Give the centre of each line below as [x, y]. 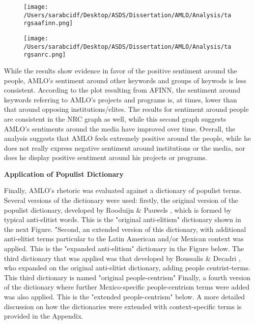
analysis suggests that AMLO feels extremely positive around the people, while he [127, 138]
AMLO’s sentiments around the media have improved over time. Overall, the [120, 128]
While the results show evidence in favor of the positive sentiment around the [121, 70]
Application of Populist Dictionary [64, 174]
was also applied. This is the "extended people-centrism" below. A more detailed [125, 296]
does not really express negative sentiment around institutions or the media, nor [125, 147]
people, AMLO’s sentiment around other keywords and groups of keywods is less [125, 80]
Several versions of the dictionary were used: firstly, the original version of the [121, 200]
